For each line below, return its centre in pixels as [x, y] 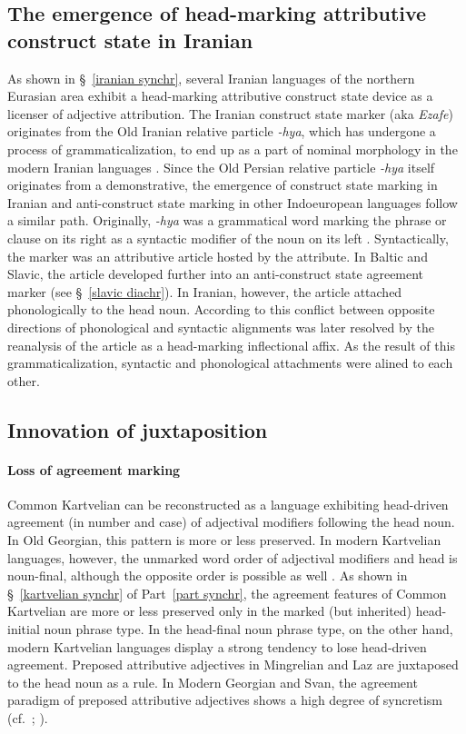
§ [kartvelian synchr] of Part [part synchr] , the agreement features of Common [227, 593]
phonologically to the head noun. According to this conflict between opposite [221, 309]
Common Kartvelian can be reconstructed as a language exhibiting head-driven [228, 504]
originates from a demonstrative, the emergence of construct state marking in [223, 185]
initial [24, 629]
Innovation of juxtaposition [138, 429]
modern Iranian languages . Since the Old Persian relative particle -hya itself [221, 167]
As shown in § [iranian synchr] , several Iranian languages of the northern [211, 78]
